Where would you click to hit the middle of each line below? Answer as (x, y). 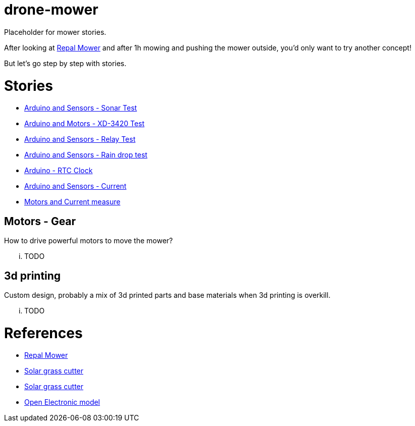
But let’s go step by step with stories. (65, 63)
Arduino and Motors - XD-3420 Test (85, 124)
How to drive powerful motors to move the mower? (89, 241)
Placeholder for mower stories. (55, 32)
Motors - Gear (40, 221)
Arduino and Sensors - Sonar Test (81, 108)
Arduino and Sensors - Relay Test (80, 139)
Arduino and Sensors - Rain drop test (86, 155)
